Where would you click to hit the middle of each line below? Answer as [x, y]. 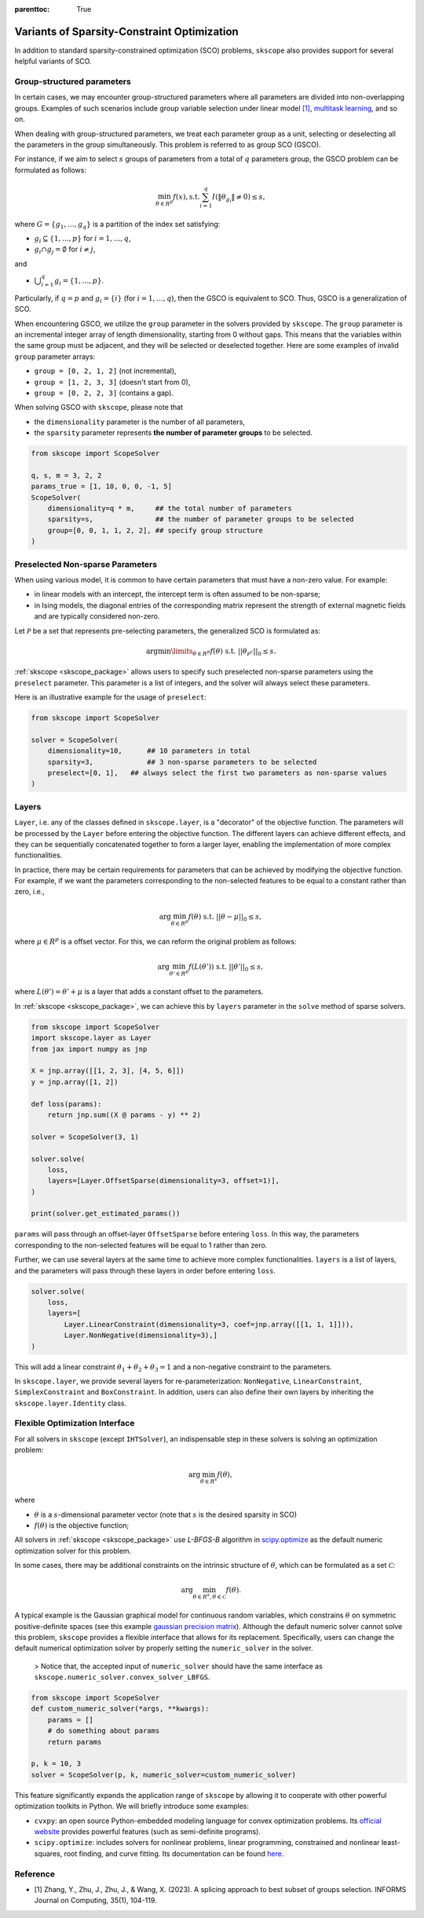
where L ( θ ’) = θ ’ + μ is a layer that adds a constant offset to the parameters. [139, 992]
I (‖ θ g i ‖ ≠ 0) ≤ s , [239, 198]
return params [75, 1742]
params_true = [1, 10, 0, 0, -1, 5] [102, 486]
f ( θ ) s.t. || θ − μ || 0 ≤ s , [225, 917]
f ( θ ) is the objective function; [82, 1525]
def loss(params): [66, 1104]
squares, [48, 1854]
